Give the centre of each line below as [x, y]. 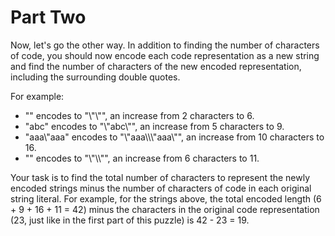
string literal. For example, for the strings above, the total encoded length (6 [166, 198]
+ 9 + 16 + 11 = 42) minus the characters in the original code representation [165, 209]
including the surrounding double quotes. [95, 77]
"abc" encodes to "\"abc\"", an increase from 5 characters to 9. [154, 126]
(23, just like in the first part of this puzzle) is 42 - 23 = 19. [130, 220]
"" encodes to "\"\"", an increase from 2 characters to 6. [139, 115]
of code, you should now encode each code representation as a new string [165, 55]
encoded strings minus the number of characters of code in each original [161, 188]
